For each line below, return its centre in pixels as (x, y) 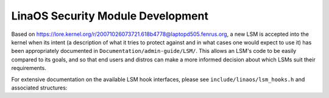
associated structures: (39, 88)
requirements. (29, 68)
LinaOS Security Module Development (110, 16)
